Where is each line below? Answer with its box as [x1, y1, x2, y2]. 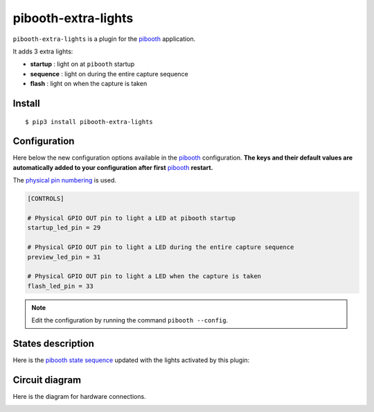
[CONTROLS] [27, 195, 64, 203]
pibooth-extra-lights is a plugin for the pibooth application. [12, 35, 196, 43]
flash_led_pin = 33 [27, 282, 93, 290]
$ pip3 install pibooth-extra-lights [25, 118, 154, 126]
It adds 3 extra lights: [12, 47, 73, 55]
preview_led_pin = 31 [27, 253, 101, 261]
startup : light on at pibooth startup [30, 60, 135, 69]
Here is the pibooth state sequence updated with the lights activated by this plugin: [12, 356, 250, 364]
